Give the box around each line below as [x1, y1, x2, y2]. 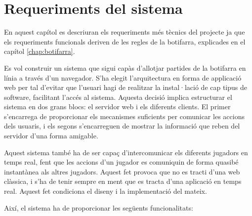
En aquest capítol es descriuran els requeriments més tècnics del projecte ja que [4, 27, 245, 37]
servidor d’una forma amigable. [4, 130, 98, 141]
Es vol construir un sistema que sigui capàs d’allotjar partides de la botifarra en [4, 62, 246, 73]
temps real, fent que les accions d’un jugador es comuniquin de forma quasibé [4, 157, 239, 167]
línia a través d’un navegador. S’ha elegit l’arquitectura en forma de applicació [4, 72, 242, 83]
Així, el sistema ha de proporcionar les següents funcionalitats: [4, 202, 193, 213]
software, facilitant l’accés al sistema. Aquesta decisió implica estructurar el [4, 91, 232, 102]
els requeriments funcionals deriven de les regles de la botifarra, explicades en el [4, 36, 246, 46]
